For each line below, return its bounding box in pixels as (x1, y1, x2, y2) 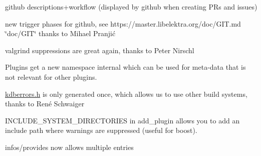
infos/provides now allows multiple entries (5, 141, 134, 152)
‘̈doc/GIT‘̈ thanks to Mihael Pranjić (5, 28, 116, 39)
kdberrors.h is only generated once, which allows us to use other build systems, (5, 88, 247, 99)
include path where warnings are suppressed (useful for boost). (5, 125, 197, 135)
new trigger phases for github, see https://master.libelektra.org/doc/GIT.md (5, 18, 241, 29)
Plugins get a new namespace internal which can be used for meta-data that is (5, 62, 246, 72)
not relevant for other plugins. (5, 71, 97, 82)
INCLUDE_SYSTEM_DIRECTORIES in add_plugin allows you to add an (5, 115, 240, 125)
